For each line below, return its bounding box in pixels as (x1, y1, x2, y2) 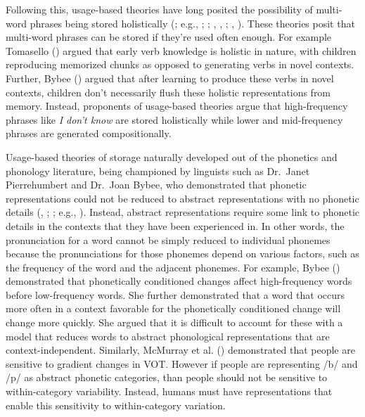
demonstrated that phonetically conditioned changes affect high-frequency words (6, 274, 352, 288)
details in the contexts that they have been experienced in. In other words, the (6, 218, 345, 233)
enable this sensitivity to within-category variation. (6, 397, 226, 412)
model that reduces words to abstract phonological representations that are (6, 328, 330, 343)
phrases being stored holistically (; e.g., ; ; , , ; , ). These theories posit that (30, 15, 355, 30)
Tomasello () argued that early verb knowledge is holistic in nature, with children (6, 43, 357, 58)
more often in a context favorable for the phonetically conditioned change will (6, 301, 341, 316)
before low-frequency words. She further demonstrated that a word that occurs (6, 287, 345, 302)
